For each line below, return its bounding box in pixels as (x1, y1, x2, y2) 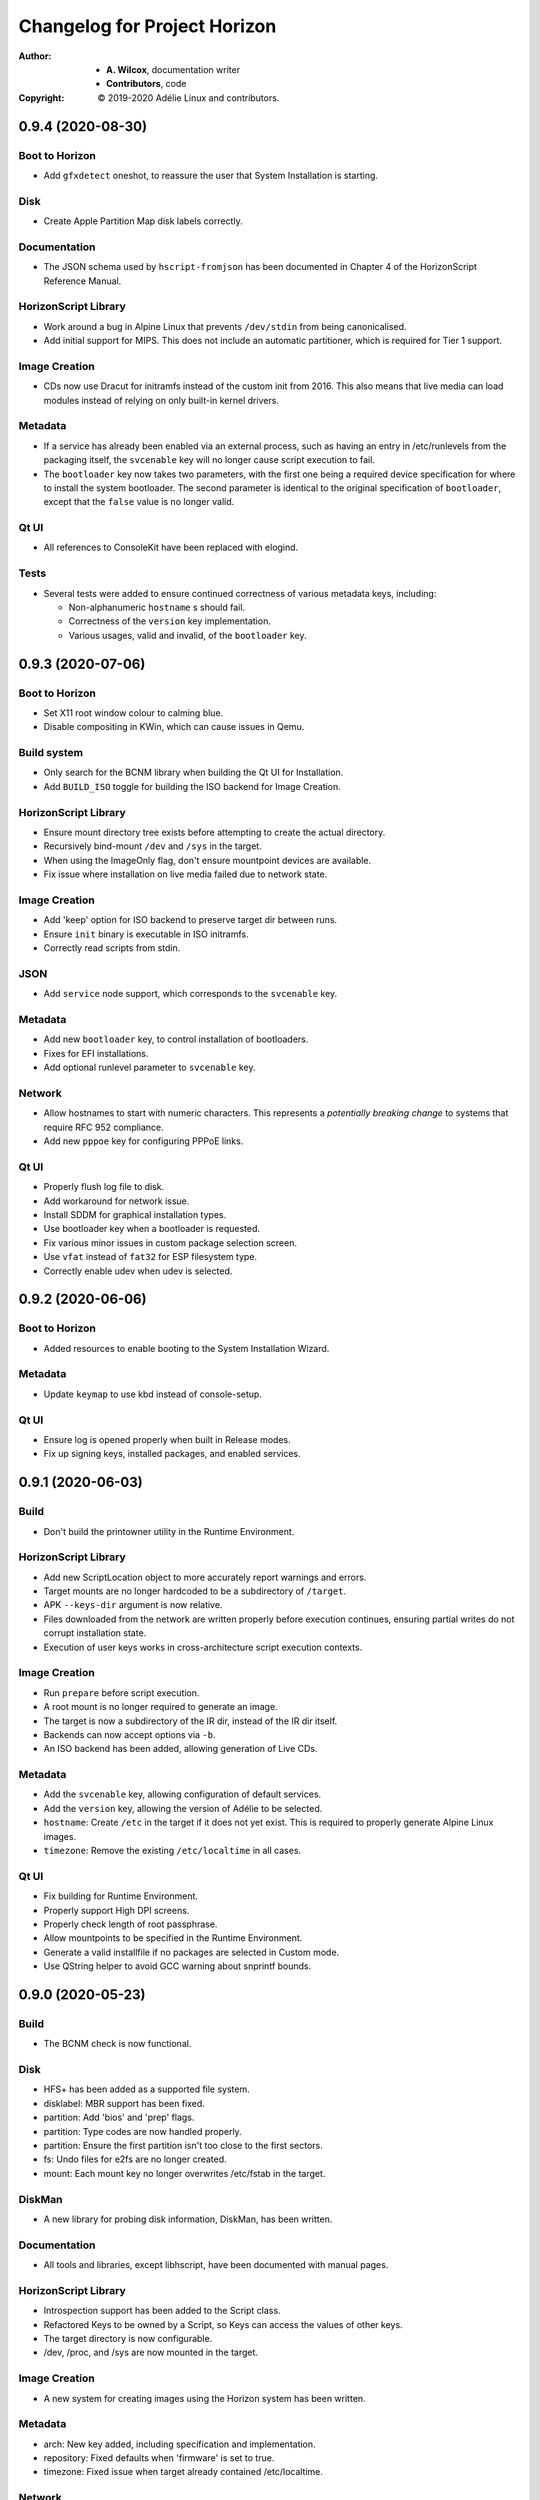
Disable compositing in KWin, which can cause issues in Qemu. (43, 721, 305, 733)
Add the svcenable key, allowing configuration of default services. (43, 1788, 322, 1800)
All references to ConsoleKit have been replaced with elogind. (43, 541, 299, 554)
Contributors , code (106, 78, 187, 90)
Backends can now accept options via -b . (43, 1728, 216, 1740)
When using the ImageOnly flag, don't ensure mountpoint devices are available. (43, 854, 372, 866)
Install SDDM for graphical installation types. (43, 1208, 227, 1220)
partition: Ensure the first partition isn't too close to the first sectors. (43, 2139, 324, 2151)
